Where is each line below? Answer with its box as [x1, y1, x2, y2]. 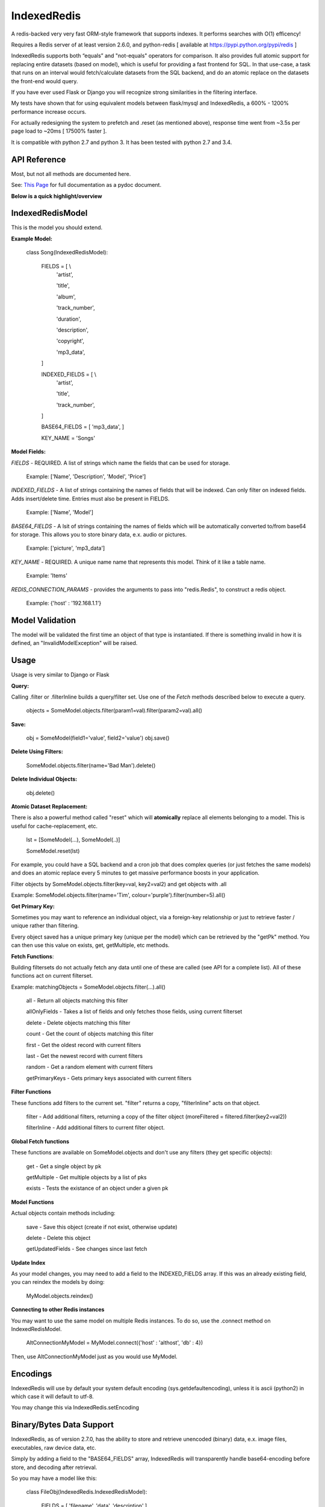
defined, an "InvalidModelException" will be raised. [11, 640, 138, 647]
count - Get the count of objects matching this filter [26, 1030, 153, 1037]
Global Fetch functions [11, 1137, 69, 1145]
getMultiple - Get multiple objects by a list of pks [26, 1173, 147, 1181]
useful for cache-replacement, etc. [11, 822, 97, 829]
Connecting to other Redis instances [11, 1306, 105, 1314]
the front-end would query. [11, 77, 78, 84]
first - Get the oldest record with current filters [26, 1041, 141, 1048]
